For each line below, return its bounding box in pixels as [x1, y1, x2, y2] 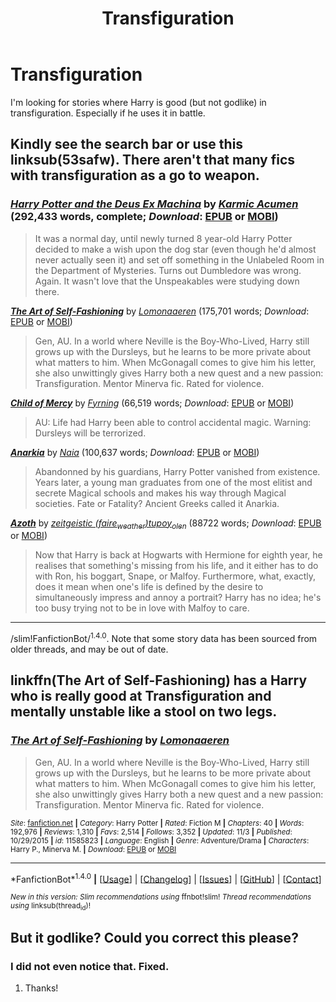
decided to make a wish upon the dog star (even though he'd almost [34, 243, 317, 255]
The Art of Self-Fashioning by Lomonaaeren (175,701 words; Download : [10, 305, 310, 317]
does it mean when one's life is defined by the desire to [34, 581, 264, 593]
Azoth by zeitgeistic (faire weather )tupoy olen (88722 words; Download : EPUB [10, 517, 322, 531]
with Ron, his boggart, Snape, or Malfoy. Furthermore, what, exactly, [34, 570, 317, 582]
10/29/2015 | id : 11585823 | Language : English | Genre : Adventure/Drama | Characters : [10, 835, 310, 846]
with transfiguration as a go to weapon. [10, 167, 260, 184]
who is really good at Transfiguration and [10, 688, 272, 705]
